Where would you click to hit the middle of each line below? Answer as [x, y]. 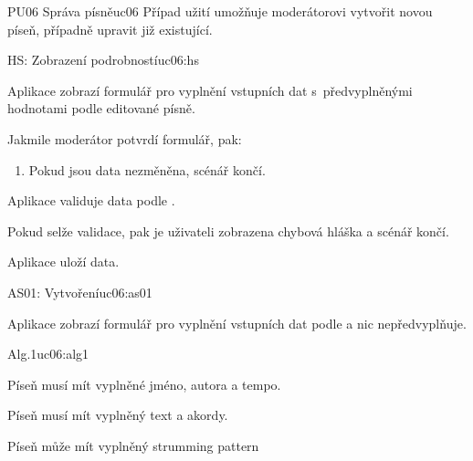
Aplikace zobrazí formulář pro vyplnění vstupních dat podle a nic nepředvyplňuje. [237, 323]
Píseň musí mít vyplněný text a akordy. [118, 415]
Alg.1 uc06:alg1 [48, 354]
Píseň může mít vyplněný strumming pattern [133, 445]
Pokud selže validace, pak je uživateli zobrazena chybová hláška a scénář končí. [228, 230]
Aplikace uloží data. [63, 262]
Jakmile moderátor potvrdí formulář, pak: [125, 138]
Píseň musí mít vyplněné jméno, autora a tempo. [144, 384]
